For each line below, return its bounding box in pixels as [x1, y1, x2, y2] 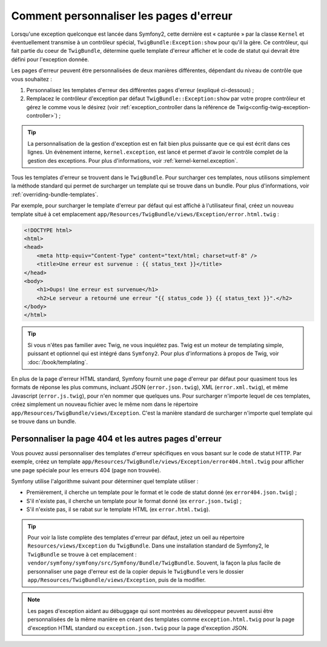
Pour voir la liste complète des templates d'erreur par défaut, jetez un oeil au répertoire [27, 534, 245, 541]
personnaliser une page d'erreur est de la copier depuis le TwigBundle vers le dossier [27, 567, 244, 575]
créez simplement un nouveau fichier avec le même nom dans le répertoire [11, 401, 199, 408]
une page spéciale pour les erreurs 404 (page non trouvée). [11, 466, 162, 473]
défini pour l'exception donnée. [11, 55, 90, 63]
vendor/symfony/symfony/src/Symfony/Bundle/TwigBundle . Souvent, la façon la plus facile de [27, 559, 281, 567]
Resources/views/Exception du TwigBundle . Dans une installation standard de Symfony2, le [27, 542, 269, 549]
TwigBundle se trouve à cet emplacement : [27, 550, 137, 558]
